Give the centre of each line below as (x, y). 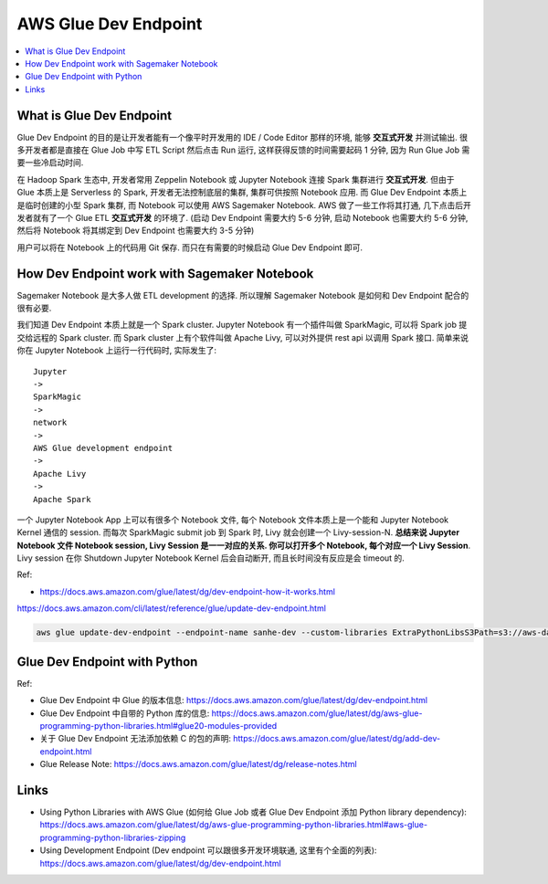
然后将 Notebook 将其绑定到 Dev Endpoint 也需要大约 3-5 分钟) (136, 231)
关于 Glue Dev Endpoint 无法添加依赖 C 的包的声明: (136, 739)
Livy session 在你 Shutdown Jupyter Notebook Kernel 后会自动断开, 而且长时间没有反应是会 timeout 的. (211, 558)
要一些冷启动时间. (50, 163)
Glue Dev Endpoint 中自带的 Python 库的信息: (125, 713)
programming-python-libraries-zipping (113, 837)
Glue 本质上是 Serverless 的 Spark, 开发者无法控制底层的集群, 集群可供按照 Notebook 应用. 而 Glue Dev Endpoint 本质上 (242, 193)
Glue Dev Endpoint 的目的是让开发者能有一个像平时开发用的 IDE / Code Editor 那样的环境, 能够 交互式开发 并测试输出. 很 (242, 137)
